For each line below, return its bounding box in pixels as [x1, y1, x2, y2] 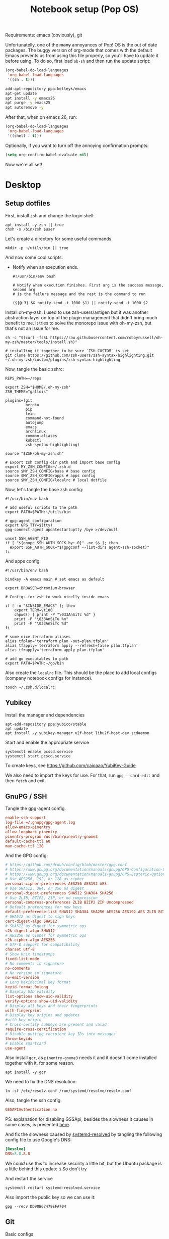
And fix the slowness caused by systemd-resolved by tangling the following [5, 1131, 162, 1137]
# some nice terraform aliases [5, 634, 71, 639]
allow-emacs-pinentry [5, 825, 51, 830]
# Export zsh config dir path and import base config [5, 460, 121, 465]
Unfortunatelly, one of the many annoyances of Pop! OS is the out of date [5, 42, 157, 48]
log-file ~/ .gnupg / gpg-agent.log [5, 820, 75, 825]
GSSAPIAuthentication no [5, 1107, 57, 1112]
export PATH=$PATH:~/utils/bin [5, 509, 71, 514]
